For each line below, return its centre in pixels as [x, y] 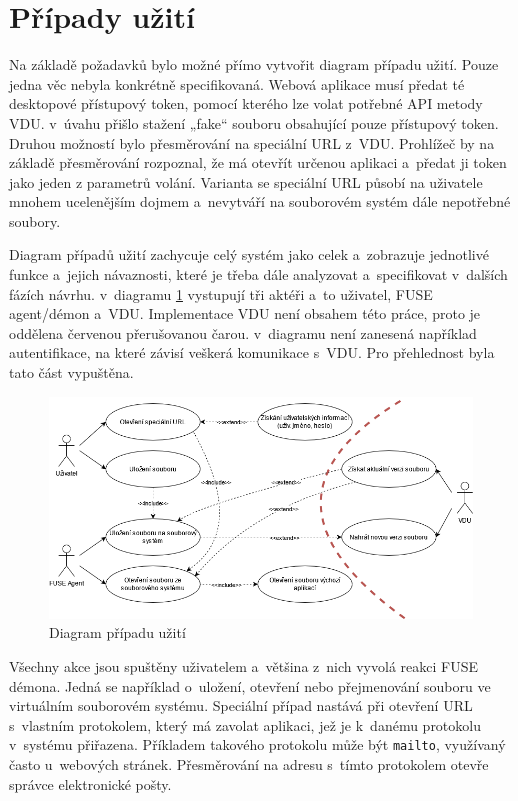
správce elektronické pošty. [90, 783]
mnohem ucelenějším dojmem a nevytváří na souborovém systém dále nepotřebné [260, 201]
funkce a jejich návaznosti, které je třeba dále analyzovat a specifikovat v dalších [258, 274]
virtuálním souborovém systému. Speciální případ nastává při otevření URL [241, 705]
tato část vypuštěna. [71, 372]
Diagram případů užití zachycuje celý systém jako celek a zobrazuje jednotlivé [249, 254]
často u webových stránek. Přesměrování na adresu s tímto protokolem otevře [249, 764]
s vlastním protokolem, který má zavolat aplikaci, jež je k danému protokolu [245, 724]
